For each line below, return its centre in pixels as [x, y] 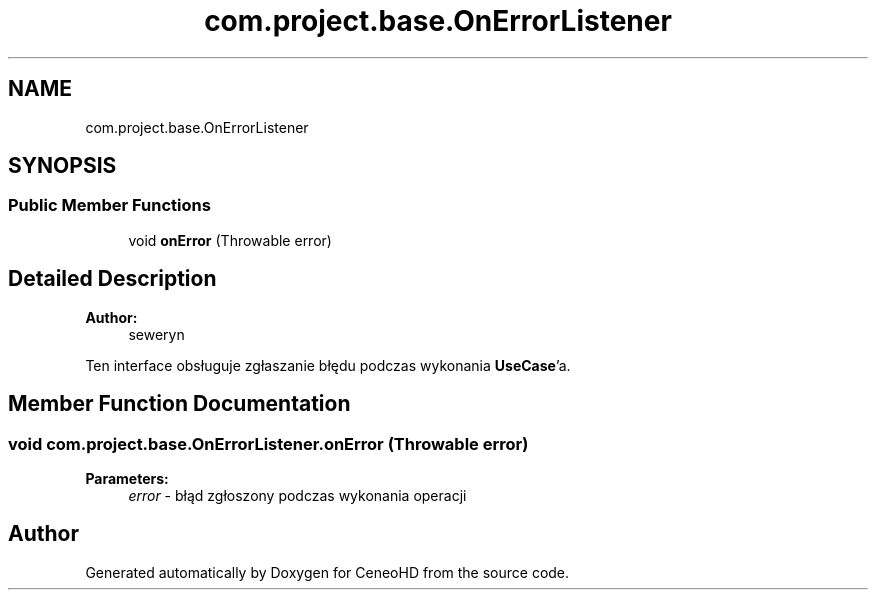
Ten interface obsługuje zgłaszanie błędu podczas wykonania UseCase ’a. [328, 365]
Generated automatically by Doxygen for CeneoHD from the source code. [327, 572]
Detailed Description [112, 279]
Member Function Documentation [179, 404]
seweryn [156, 334]
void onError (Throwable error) [230, 240]
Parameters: [127, 478]
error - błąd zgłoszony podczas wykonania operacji [297, 495]
